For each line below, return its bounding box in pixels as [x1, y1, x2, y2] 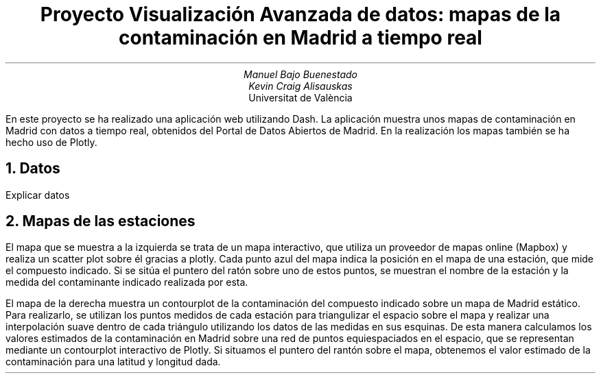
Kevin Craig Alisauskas [248, 80, 353, 92]
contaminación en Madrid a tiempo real [119, 26, 482, 49]
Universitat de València [248, 91, 353, 103]
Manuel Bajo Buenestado [244, 68, 357, 80]
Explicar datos [5, 188, 70, 201]
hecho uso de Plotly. [5, 136, 97, 148]
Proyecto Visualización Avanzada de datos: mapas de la [40, 3, 561, 26]
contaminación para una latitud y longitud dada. [5, 356, 221, 368]
